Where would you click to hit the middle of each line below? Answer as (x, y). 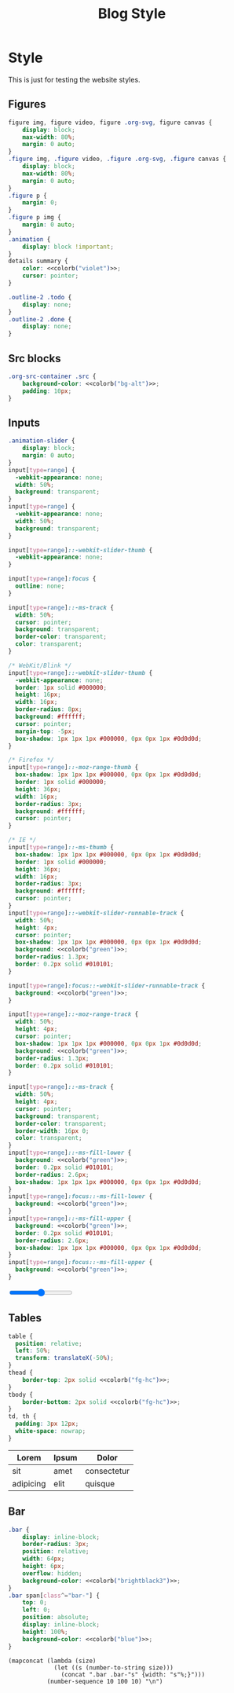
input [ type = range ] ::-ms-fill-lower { (70, 1153)
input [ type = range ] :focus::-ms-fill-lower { (80, 1196)
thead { (21, 1373)
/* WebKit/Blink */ (40, 665)
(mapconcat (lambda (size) (52, 1661)
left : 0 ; (37, 1610)
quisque (100, 1483)
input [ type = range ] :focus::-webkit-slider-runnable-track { (107, 986)
